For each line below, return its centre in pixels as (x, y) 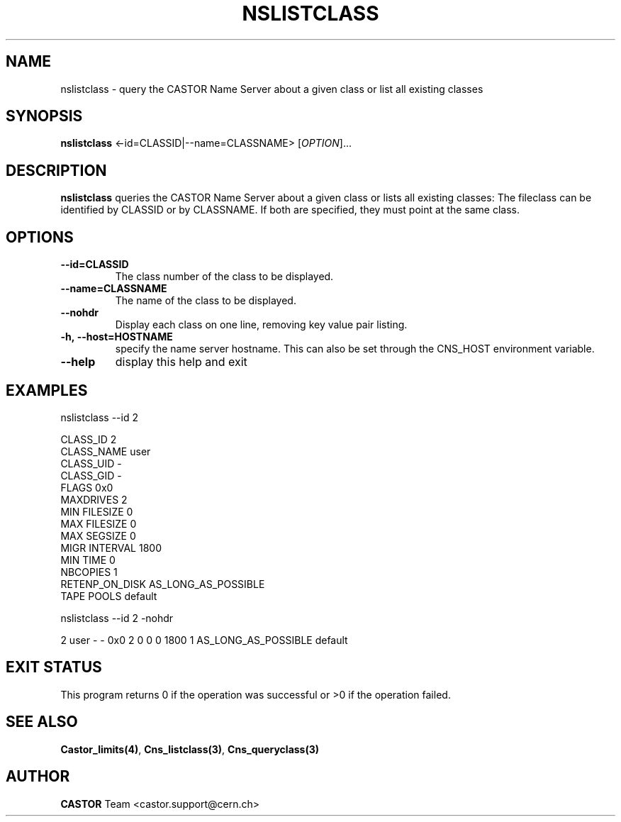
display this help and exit (181, 362)
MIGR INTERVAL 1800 (111, 548)
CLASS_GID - (91, 475)
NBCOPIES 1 (89, 572)
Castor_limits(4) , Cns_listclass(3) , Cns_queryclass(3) (190, 749)
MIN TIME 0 (88, 560)
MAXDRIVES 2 (94, 499)
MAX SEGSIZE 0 (98, 535)
